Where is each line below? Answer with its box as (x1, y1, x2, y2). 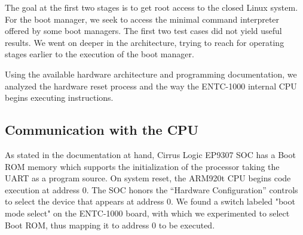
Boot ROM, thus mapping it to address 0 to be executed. (5, 218, 215, 231)
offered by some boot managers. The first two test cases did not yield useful (5, 24, 282, 37)
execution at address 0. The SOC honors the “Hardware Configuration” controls (5, 183, 298, 196)
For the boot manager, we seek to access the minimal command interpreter (5, 13, 280, 25)
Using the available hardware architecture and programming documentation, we (5, 67, 297, 80)
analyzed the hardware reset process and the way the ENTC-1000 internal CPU (5, 79, 297, 92)
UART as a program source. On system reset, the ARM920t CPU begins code (5, 172, 291, 184)
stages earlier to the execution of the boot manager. (5, 48, 194, 60)
